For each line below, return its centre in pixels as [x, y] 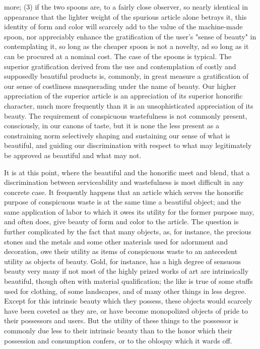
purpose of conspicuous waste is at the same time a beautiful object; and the [122, 202]
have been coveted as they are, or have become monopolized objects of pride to [126, 310]
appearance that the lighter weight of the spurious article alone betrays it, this [125, 16]
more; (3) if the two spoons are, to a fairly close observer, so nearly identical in [126, 7]
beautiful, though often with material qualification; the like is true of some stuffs [128, 281]
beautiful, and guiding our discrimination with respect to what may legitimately [128, 145]
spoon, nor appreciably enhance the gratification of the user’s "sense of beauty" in [130, 36]
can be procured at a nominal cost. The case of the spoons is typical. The [118, 56]
